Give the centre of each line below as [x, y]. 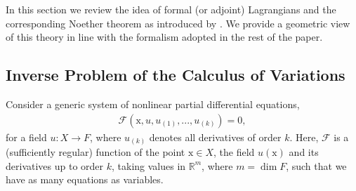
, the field [234, 152]
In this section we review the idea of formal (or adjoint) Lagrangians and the [171, 9]
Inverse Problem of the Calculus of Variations [176, 75]
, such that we [316, 165]
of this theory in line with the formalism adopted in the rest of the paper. [164, 37]
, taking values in [149, 165]
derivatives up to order [55, 165]
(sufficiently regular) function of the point [95, 152]
